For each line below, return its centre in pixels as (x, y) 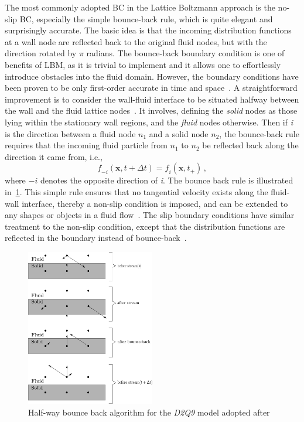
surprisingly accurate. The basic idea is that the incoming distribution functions (148, 30)
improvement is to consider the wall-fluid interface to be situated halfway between (152, 99)
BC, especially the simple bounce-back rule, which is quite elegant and (146, 18)
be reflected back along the (250, 145)
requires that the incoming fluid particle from (86, 145)
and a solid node (179, 133)
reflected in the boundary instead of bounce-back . (96, 238)
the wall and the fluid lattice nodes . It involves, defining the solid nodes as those (151, 110)
